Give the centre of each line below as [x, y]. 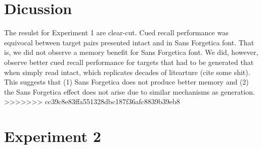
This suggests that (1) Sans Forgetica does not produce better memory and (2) [126, 82]
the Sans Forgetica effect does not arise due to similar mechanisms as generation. [129, 91]
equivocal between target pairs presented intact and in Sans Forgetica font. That [129, 42]
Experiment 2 [53, 136]
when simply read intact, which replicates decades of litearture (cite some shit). [127, 72]
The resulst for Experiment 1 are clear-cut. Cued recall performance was [116, 32]
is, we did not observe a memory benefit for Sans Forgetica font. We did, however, [131, 52]
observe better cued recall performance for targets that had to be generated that [129, 62]
